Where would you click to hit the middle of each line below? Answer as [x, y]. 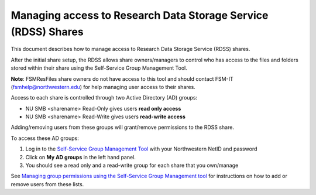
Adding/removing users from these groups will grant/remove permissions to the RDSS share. [122, 127]
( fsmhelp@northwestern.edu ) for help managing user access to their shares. [103, 87]
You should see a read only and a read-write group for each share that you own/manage [132, 165]
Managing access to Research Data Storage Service [140, 15]
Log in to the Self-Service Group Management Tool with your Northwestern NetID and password [141, 149]
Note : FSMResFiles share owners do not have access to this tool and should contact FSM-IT [122, 78]
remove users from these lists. [47, 184]
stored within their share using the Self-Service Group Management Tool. [99, 68]
